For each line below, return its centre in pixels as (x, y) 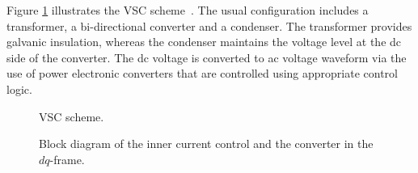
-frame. (67, 159)
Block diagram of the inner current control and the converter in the (206, 143)
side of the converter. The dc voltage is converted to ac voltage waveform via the (207, 57)
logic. (19, 89)
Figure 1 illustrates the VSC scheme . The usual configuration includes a (188, 10)
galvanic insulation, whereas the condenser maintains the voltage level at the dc (204, 42)
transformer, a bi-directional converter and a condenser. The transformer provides (209, 25)
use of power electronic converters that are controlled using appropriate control (202, 73)
